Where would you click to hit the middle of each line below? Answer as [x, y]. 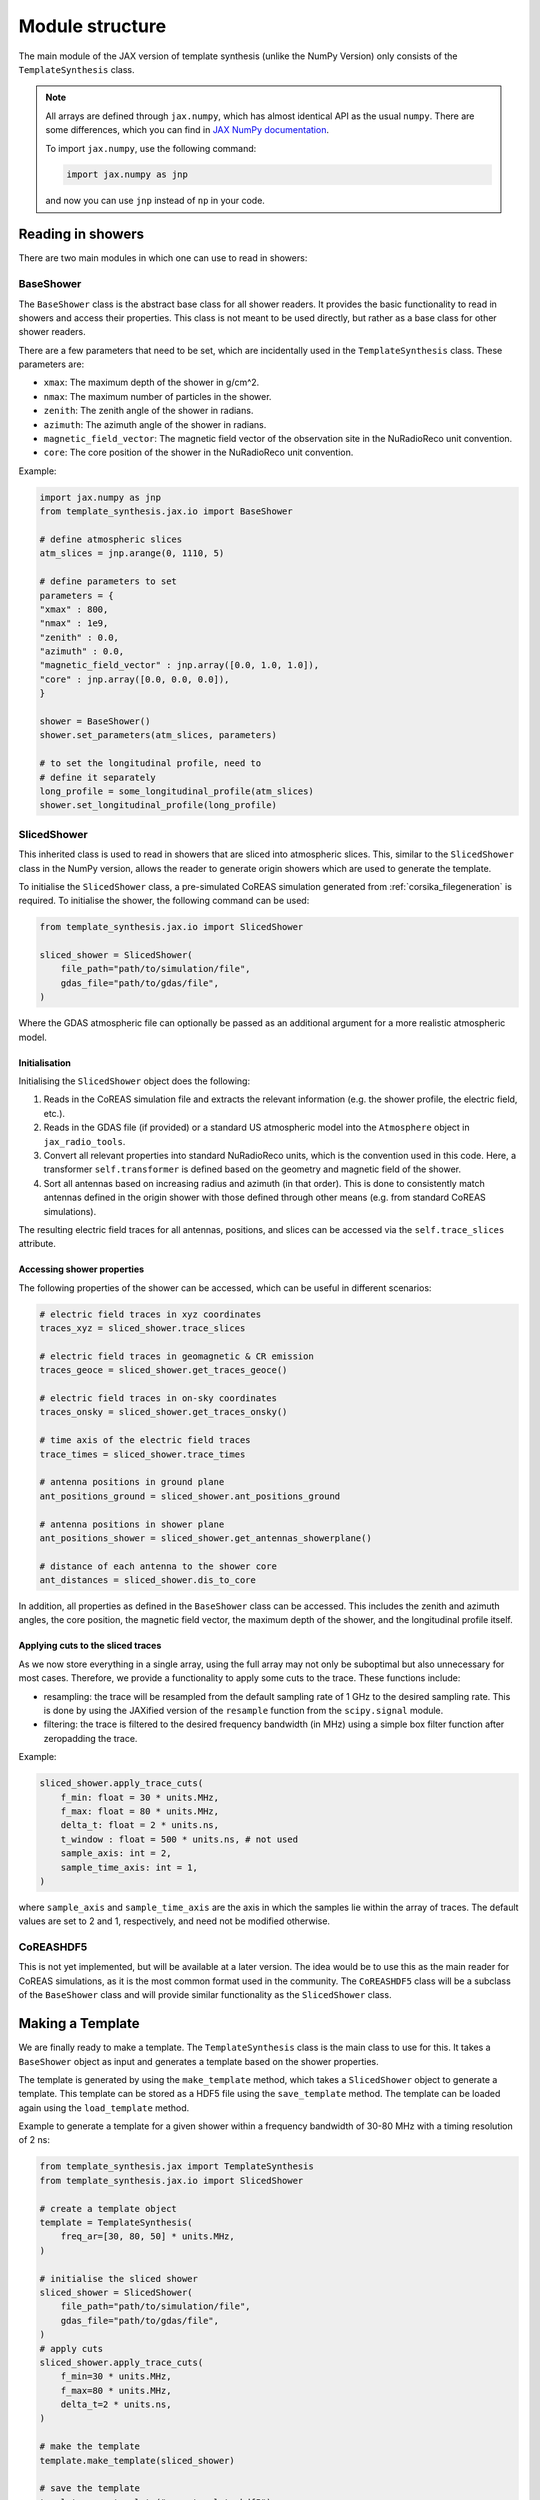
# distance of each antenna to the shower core [158, 1566]
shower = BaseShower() [95, 721]
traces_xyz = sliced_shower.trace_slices [142, 1328]
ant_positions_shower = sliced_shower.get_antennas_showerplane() [205, 1538]
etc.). [54, 1113]
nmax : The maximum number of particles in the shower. [157, 396]
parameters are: [51, 364]
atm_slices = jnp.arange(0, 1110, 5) [132, 553]
